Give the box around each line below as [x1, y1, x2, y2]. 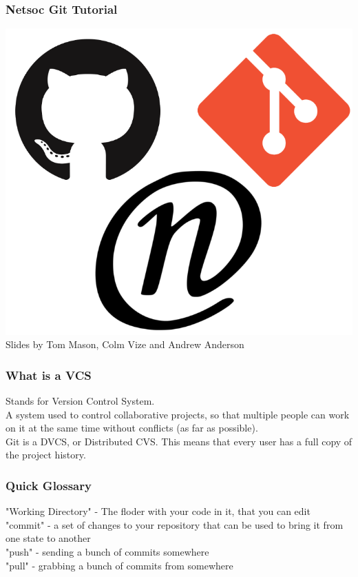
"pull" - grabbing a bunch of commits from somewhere [6, 558, 233, 572]
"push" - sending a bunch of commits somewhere [6, 544, 209, 558]
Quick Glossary [6, 476, 92, 494]
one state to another [6, 531, 91, 545]
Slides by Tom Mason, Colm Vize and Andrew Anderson [6, 337, 244, 352]
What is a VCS [6, 366, 92, 383]
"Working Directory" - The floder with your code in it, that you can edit [6, 504, 310, 518]
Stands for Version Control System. [6, 394, 155, 407]
